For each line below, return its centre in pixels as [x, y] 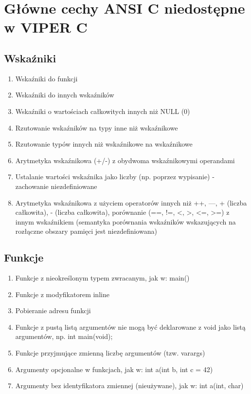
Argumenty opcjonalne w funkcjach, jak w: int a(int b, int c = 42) [114, 369]
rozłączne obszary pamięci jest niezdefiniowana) [86, 231]
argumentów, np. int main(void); [64, 336]
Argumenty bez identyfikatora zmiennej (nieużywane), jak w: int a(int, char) [129, 385]
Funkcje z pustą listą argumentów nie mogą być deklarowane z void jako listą [130, 327]
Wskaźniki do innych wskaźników [65, 95]
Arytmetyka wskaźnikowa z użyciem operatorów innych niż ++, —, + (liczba [131, 202]
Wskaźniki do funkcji [46, 78]
